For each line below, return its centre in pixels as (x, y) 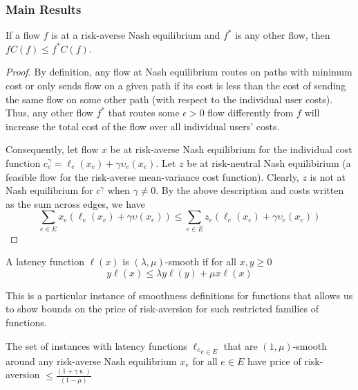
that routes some (144, 113)
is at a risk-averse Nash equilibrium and (136, 35)
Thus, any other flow (49, 113)
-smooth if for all (200, 262)
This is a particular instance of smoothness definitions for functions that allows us (179, 295)
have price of (274, 361)
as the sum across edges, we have (75, 203)
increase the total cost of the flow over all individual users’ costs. (143, 126)
